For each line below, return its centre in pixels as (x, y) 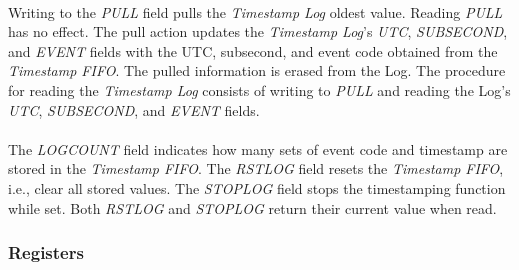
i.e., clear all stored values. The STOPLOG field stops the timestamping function (257, 187)
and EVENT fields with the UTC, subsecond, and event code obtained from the (253, 50)
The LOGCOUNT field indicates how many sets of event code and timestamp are (258, 148)
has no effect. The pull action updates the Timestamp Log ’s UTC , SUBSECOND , (258, 31)
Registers (46, 252)
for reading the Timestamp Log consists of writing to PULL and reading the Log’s (259, 89)
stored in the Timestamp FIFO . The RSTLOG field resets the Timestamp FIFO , (256, 168)
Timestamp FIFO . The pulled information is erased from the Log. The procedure (257, 70)
